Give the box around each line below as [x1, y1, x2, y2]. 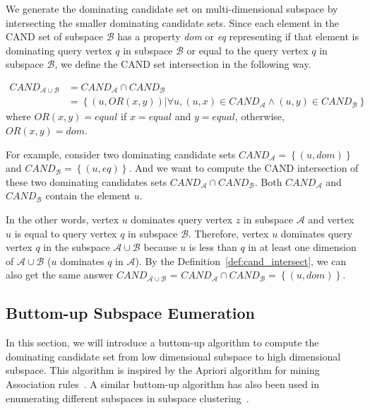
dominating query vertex [6, 42, 112, 57]
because [143, 240, 177, 254]
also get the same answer [6, 267, 114, 282]
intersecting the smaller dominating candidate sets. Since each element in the [6, 15, 340, 30]
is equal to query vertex [14, 225, 117, 240]
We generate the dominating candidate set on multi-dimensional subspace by [6, 1, 338, 16]
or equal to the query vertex [186, 42, 309, 57]
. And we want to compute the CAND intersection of [129, 160, 359, 175]
